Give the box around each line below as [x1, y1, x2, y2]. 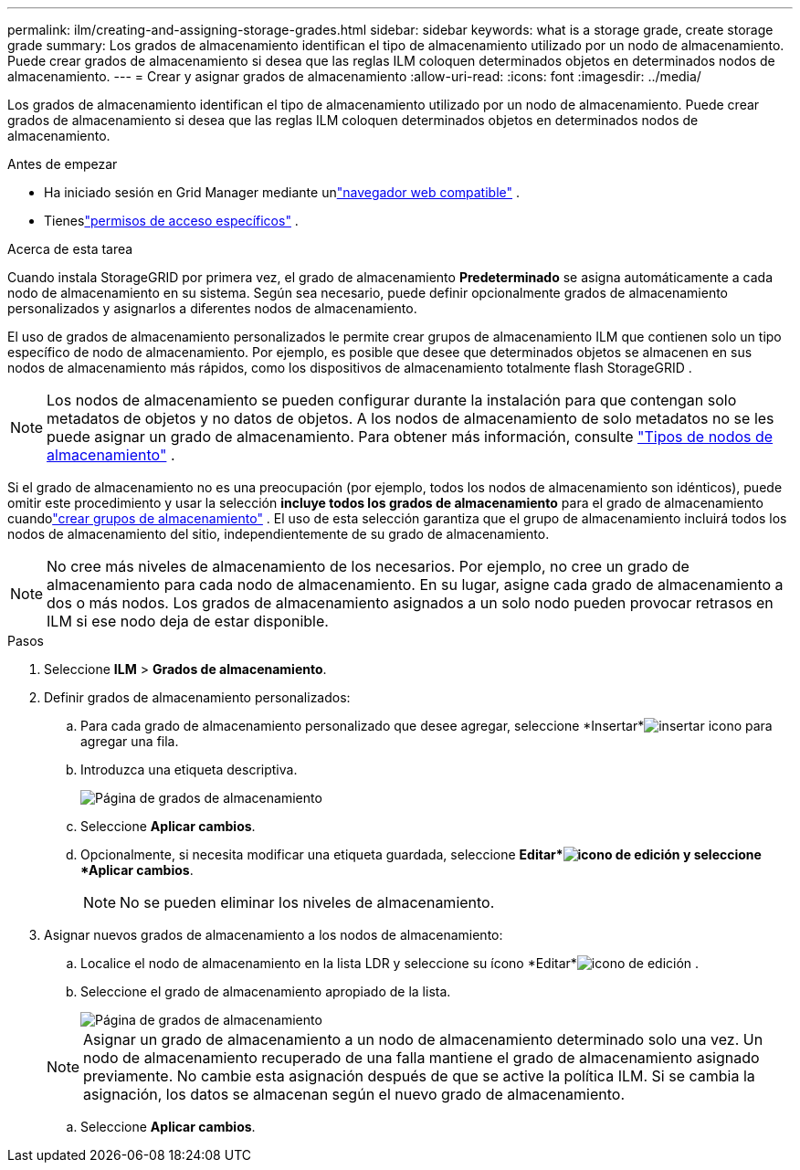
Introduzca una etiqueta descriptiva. [80, 762, 298, 777]
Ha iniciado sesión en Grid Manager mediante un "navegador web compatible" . [44, 184, 521, 200]
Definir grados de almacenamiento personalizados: [44, 690, 351, 705]
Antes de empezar [7, 156, 118, 172]
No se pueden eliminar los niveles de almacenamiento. [120, 893, 495, 912]
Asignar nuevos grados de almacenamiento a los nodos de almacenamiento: [44, 927, 503, 943]
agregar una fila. [80, 733, 179, 749]
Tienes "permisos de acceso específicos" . [44, 213, 299, 228]
